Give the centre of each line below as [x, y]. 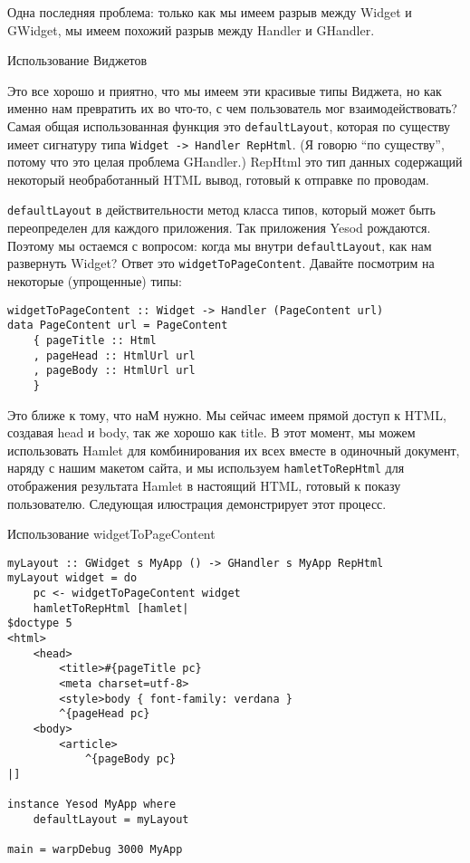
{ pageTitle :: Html [95, 340]
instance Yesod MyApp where [92, 805]
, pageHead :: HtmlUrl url [114, 355]
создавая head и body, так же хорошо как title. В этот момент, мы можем [211, 432]
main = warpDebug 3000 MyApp [95, 850]
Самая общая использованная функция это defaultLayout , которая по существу [229, 125]
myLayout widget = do [72, 578]
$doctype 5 [40, 623]
